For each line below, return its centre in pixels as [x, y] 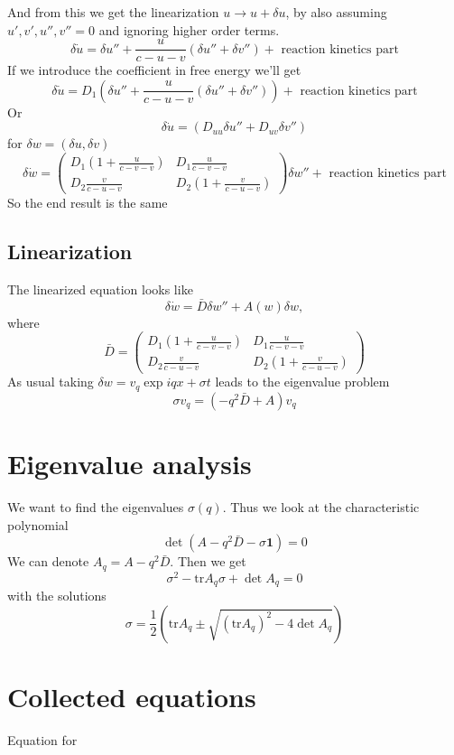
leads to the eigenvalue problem [302, 382]
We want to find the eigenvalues [96, 507]
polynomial [38, 524]
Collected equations [132, 697]
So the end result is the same [88, 203]
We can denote [48, 561]
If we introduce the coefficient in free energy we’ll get [154, 70]
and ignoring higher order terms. [189, 29]
